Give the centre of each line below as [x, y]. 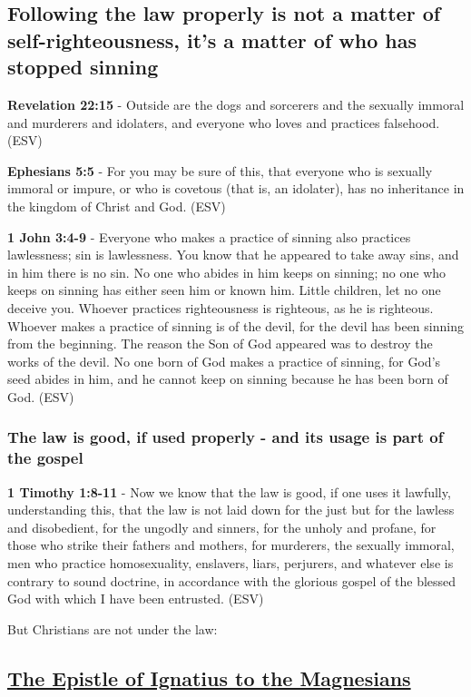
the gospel [45, 458]
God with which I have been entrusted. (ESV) [136, 599]
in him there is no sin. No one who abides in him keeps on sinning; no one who [227, 272]
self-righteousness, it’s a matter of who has [212, 39]
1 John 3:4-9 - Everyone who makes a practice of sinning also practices [209, 236]
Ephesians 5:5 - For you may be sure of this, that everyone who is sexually [220, 170]
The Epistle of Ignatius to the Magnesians [209, 677]
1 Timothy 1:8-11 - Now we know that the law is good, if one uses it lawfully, [229, 491]
